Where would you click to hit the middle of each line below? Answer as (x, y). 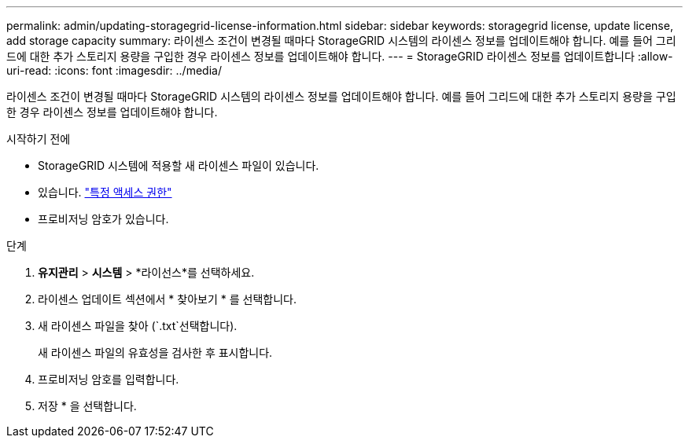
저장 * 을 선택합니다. (87, 406)
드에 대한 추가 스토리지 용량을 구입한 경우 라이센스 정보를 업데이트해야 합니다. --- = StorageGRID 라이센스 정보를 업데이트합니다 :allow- (340, 56)
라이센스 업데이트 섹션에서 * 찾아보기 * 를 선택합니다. (167, 299)
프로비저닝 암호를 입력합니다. (109, 379)
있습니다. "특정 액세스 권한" (105, 192)
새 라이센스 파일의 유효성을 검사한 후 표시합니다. (155, 352)
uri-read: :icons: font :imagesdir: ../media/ (114, 70)
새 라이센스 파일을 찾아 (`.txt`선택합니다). (138, 326)
